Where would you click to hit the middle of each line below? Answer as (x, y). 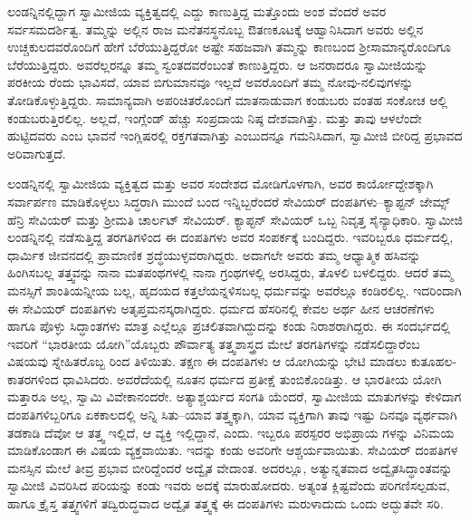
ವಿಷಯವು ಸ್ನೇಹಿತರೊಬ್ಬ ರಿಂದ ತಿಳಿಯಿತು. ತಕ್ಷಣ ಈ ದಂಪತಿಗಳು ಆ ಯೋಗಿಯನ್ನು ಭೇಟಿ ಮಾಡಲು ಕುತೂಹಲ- (232, 361)
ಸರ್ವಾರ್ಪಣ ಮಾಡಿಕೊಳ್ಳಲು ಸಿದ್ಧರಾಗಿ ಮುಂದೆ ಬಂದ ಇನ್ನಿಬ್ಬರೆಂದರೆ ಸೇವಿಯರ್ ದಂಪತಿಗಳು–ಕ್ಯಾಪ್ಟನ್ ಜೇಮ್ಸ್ (229, 201)
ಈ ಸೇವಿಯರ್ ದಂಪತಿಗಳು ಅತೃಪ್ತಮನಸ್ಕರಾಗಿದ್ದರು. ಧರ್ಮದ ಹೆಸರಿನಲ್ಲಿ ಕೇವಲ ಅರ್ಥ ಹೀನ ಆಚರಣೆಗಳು (221, 308)
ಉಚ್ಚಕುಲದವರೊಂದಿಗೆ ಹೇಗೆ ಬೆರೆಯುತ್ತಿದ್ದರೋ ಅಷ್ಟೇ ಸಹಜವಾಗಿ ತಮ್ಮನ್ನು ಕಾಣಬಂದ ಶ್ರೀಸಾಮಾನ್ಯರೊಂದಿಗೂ (229, 47)
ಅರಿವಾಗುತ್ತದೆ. (37, 153)
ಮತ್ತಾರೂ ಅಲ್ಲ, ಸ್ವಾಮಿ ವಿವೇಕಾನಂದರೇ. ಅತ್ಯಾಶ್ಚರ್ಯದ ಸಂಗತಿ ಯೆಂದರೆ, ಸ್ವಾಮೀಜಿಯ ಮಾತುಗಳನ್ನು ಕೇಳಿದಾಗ (235, 396)
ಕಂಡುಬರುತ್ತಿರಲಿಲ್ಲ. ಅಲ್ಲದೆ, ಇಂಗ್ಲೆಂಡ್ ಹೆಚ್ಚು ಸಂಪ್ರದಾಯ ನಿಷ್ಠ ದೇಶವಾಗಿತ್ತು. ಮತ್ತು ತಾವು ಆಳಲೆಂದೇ (215, 117)
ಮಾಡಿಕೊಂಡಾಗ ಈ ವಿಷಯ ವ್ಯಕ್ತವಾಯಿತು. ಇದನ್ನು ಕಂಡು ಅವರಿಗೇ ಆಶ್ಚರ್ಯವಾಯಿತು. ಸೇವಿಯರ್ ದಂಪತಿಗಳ (233, 450)
